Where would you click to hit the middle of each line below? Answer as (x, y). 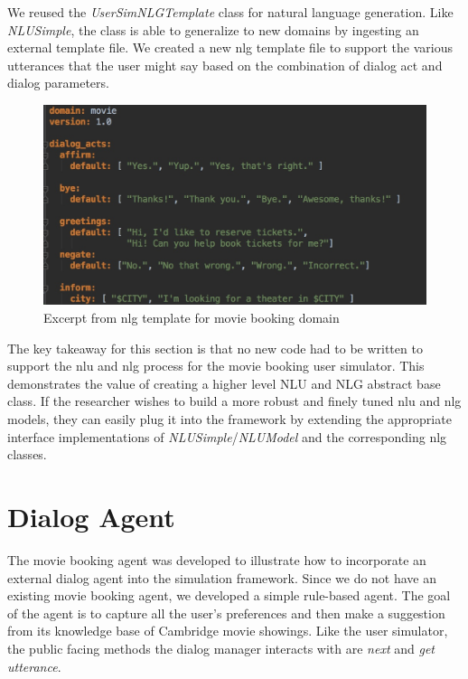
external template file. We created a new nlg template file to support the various (230, 47)
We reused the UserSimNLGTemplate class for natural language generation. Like (230, 12)
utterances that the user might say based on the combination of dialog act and (225, 65)
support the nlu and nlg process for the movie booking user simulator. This (216, 366)
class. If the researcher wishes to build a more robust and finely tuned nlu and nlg (234, 401)
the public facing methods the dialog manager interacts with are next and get (221, 648)
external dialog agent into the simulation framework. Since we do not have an (222, 577)
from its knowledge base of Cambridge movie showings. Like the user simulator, (228, 631)
